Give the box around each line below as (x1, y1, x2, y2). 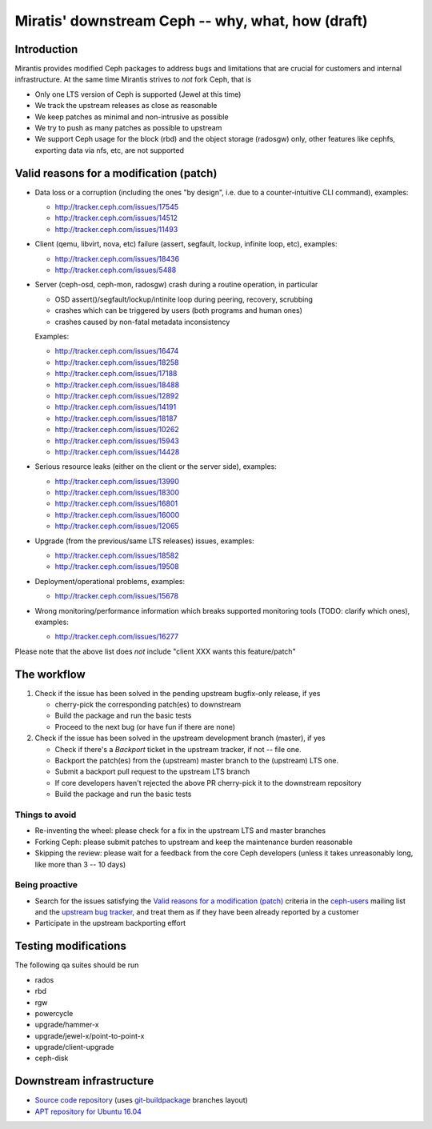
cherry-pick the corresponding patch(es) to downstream (54, 700, 242, 710)
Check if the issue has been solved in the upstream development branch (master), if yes (34, 733, 326, 743)
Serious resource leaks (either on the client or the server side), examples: (34, 462, 278, 471)
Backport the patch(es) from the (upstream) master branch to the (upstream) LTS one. (54, 756, 339, 766)
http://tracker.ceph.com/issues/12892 (54, 390, 179, 400)
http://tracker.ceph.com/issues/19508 (54, 562, 179, 571)
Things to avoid (14, 809, 77, 820)
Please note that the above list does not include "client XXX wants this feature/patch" (14, 647, 296, 656)
